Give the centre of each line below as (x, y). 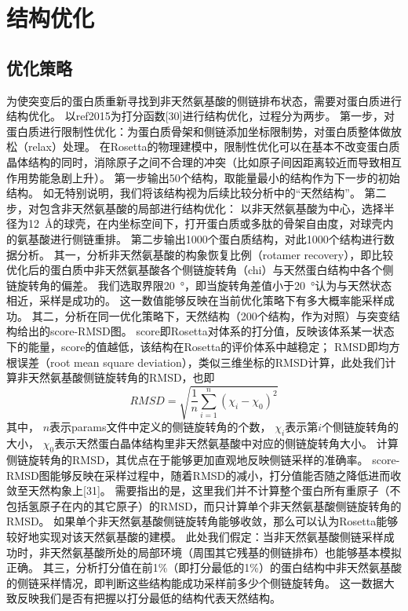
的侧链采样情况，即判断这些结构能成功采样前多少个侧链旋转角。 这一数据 (195, 582)
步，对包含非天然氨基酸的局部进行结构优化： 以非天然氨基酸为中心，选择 (195, 208)
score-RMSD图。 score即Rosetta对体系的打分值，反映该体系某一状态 (222, 331)
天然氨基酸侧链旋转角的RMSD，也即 (121, 377)
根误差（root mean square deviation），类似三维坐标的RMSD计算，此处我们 (196, 362)
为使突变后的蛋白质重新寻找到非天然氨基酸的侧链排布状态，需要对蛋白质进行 (204, 100)
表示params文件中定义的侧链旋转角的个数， (160, 427)
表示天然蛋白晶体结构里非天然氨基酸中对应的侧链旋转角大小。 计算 (226, 443)
